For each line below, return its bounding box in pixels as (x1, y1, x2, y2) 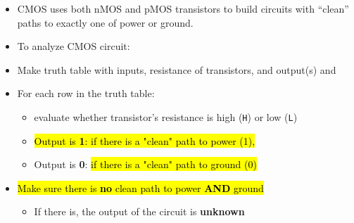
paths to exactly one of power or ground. (17, 15, 194, 30)
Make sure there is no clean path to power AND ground (17, 180, 264, 195)
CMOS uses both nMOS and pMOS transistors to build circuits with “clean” (17, 1, 349, 15)
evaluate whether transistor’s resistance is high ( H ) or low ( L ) (34, 109, 298, 124)
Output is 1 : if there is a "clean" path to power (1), (34, 133, 255, 148)
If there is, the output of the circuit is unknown (34, 204, 245, 219)
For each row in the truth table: (17, 86, 155, 101)
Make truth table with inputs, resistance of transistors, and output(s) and (17, 62, 336, 77)
